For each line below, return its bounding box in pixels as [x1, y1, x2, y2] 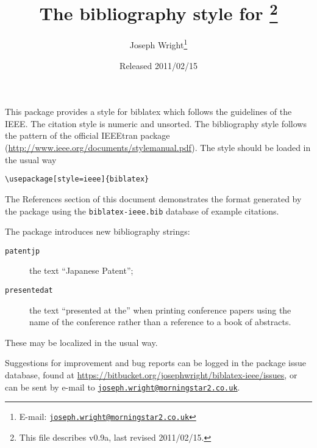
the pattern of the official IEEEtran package [5, 129, 170, 142]
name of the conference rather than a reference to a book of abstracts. [29, 315, 291, 328]
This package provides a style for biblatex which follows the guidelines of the [5, 105, 292, 118]
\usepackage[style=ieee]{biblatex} [5, 175, 149, 184]
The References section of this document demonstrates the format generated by [5, 192, 302, 205]
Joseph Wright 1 [129, 37, 188, 51]
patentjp [5, 246, 40, 255]
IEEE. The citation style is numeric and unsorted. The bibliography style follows [5, 117, 307, 130]
